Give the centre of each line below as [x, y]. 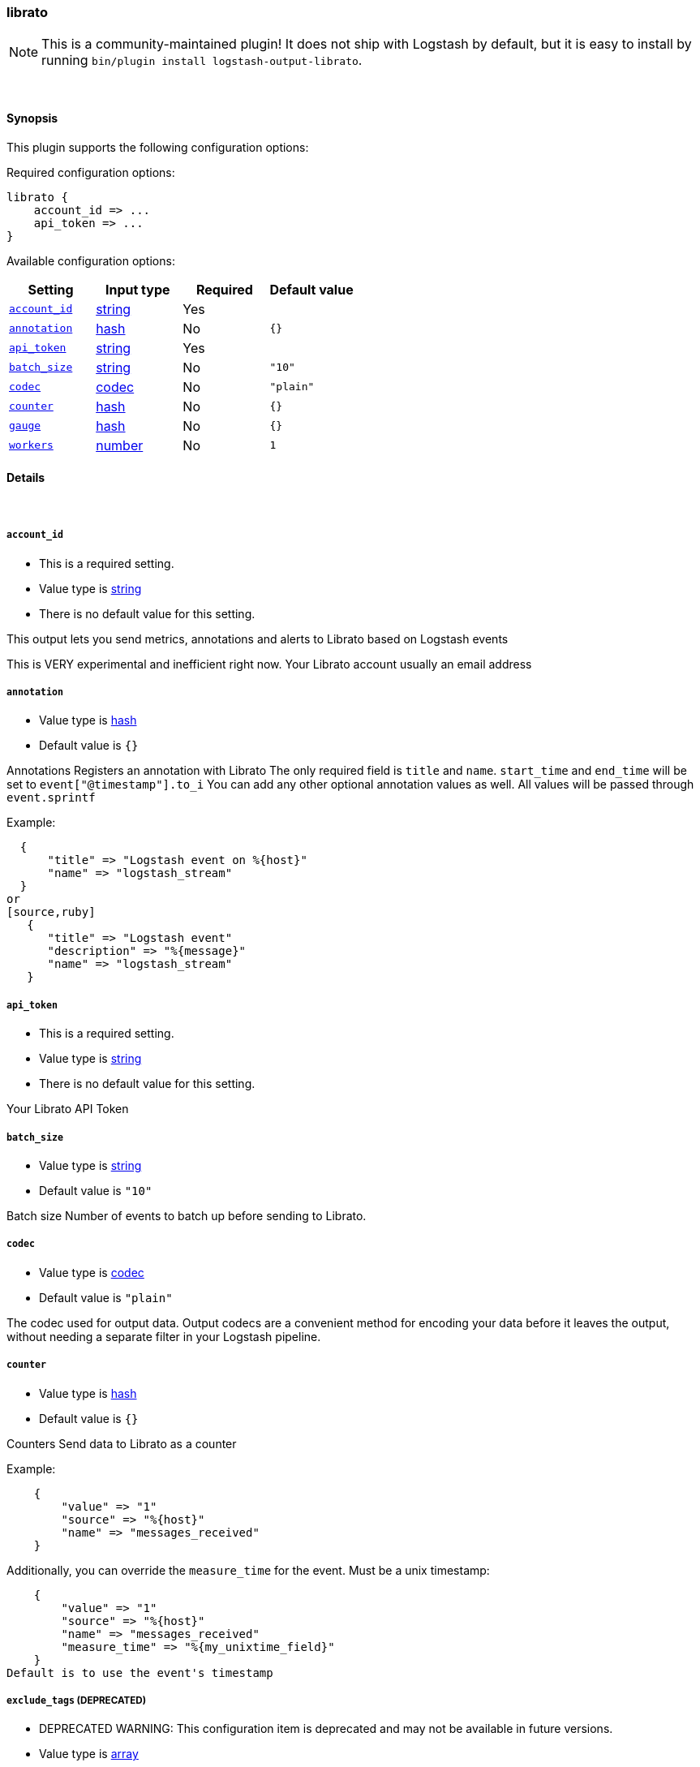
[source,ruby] [51, 912]
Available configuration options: [91, 260]
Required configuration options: [91, 172]
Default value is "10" [96, 1190]
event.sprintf [51, 798]
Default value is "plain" [106, 1297]
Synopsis [32, 118]
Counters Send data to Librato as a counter [122, 1443]
